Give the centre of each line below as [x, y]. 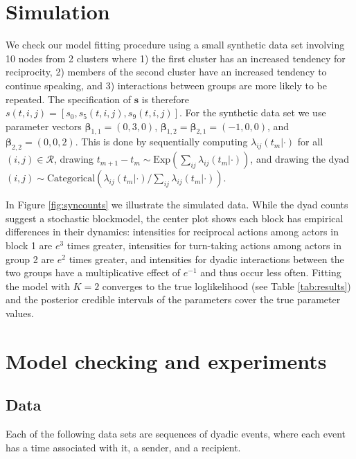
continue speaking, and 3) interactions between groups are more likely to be [166, 85]
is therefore [165, 99]
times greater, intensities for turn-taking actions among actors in [204, 245]
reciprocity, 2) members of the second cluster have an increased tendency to [166, 72]
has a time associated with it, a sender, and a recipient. [123, 447]
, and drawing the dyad [300, 159]
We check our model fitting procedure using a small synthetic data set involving [175, 45]
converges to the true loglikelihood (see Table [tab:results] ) [226, 286]
